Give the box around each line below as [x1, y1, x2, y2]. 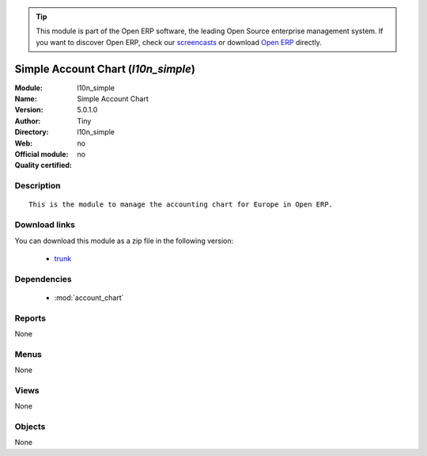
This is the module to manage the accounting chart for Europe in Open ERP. [28, 200, 334, 209]
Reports [14, 313, 47, 324]
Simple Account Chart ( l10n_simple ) [14, 62, 195, 75]
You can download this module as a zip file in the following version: [14, 236, 234, 245]
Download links [14, 219, 75, 230]
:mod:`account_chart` [54, 293, 124, 302]
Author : [14, 116, 41, 126]
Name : [14, 94, 37, 104]
